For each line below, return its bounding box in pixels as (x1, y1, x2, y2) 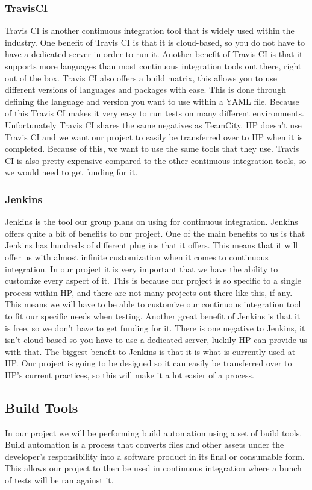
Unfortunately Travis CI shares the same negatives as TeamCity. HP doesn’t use (5, 118, 302, 131)
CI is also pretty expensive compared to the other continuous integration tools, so (5, 154, 307, 166)
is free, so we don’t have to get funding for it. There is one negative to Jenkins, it (5, 321, 305, 334)
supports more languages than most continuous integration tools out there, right (5, 60, 302, 72)
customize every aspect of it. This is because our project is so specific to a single (5, 274, 301, 287)
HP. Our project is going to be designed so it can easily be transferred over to (5, 357, 292, 369)
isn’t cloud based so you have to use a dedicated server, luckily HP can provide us (5, 333, 308, 346)
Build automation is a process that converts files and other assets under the (5, 438, 284, 451)
